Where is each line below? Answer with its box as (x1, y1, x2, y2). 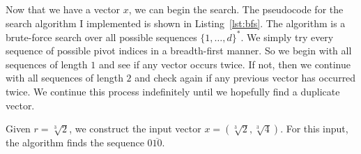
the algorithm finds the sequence (6, 135, 144, 150)
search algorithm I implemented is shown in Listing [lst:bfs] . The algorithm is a (6, 15, 346, 30)
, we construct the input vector (69, 121, 201, 136)
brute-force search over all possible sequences (6, 29, 197, 44)
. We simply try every (240, 29, 334, 44)
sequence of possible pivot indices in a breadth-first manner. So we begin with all (6, 43, 352, 58)
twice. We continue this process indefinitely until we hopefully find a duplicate (6, 84, 340, 99)
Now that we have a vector (6, 2, 121, 16)
